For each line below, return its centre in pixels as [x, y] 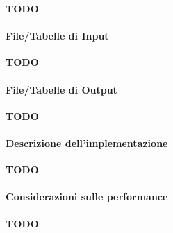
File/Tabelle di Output [61, 89]
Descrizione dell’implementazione [87, 143]
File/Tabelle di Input [57, 36]
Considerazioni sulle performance [87, 197]
